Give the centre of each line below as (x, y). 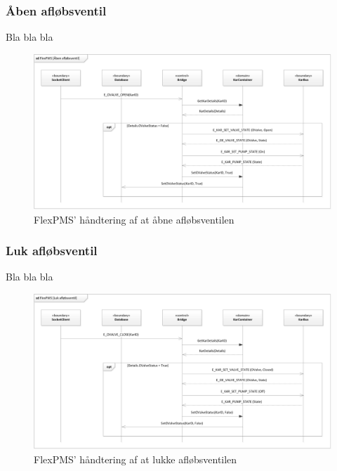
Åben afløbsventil (56, 10)
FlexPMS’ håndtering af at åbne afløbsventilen (134, 219)
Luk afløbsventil (52, 251)
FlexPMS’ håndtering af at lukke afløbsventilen (136, 459)
